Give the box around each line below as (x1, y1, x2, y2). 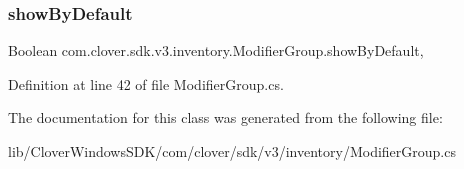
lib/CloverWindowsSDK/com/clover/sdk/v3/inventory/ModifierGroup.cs (8, 141, 456, 161)
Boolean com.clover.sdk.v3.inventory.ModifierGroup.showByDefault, (8, 40, 424, 61)
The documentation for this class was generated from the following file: (8, 107, 443, 128)
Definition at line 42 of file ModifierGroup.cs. (8, 73, 284, 94)
